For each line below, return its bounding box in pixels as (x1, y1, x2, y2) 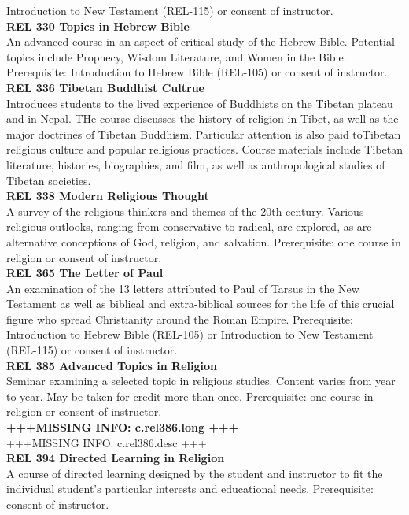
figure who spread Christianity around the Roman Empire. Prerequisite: (6, 310, 353, 327)
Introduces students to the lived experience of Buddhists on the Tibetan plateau (6, 94, 393, 111)
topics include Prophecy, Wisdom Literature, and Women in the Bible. (6, 48, 347, 65)
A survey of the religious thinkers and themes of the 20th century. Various (6, 202, 364, 219)
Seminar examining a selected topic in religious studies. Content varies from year (6, 372, 396, 389)
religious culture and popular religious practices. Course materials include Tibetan (6, 141, 403, 157)
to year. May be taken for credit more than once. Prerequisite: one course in (6, 387, 374, 404)
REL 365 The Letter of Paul (6, 265, 164, 281)
